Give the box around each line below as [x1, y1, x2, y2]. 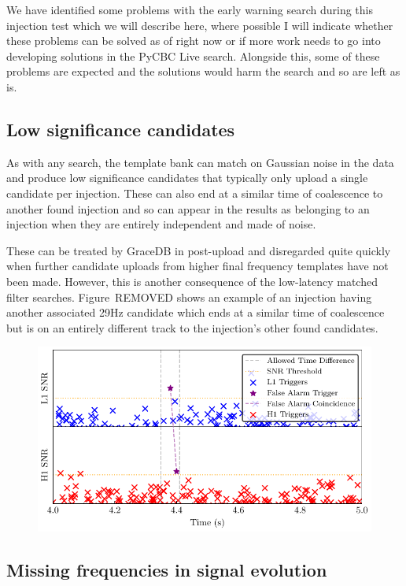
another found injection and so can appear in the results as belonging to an [6, 200, 370, 217]
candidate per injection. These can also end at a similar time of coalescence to [6, 184, 383, 201]
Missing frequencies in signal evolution [6, 558, 327, 582]
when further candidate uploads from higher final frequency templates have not [6, 258, 389, 274]
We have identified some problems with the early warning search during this [6, 2, 374, 17]
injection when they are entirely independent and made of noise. [6, 216, 316, 232]
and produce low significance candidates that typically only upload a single [6, 169, 368, 186]
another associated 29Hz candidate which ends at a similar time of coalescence [6, 304, 385, 321]
